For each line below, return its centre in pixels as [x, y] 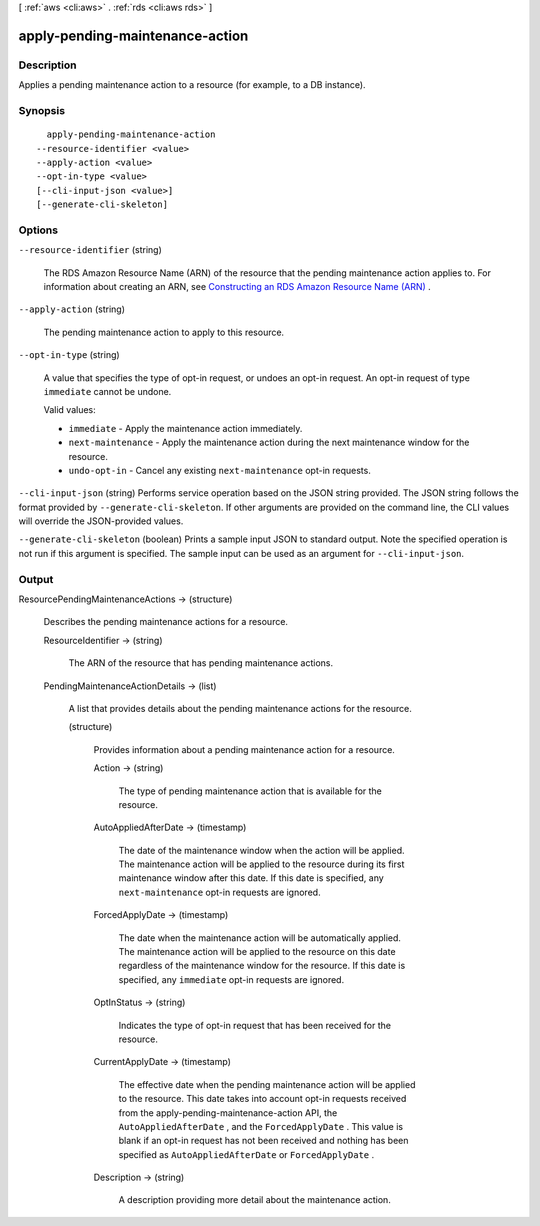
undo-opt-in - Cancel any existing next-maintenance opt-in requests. [220, 470]
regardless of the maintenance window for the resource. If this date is [262, 966]
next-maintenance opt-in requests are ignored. [219, 892]
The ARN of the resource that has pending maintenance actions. [201, 663]
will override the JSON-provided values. [101, 521]
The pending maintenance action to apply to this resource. [164, 332]
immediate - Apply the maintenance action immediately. [185, 428]
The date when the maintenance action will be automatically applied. [260, 937]
